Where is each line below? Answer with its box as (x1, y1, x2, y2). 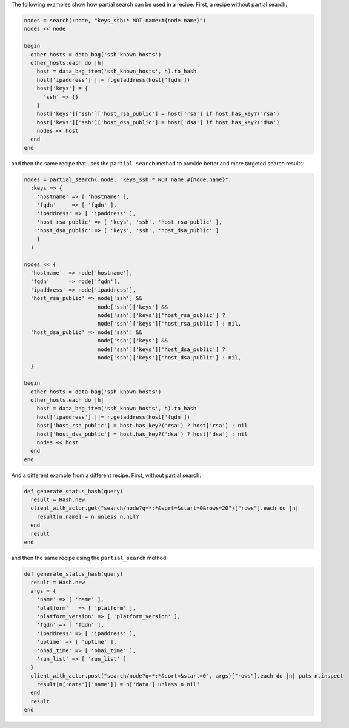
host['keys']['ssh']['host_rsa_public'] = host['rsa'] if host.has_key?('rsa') (36, 110, 280, 118)
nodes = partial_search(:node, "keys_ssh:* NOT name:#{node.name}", (24, 176, 232, 183)
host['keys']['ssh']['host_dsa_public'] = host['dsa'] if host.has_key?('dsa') (36, 119, 280, 125)
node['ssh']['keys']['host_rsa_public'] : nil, (97, 320, 242, 327)
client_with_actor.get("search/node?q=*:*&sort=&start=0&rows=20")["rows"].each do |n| (30, 505, 299, 512)
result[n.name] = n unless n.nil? (36, 513, 139, 520)
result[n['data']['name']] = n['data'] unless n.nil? (36, 681, 200, 688)
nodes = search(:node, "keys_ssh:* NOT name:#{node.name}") (24, 17, 207, 24)
